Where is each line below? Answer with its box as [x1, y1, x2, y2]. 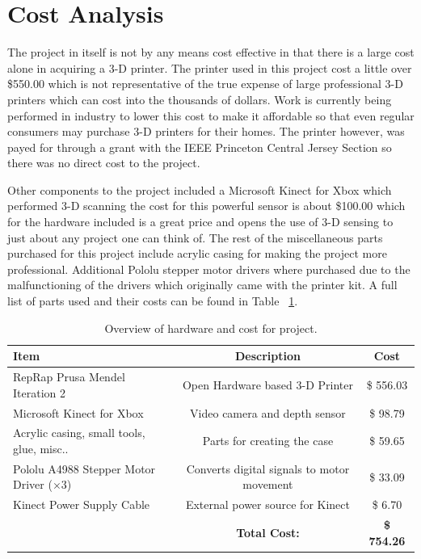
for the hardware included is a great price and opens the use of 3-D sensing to [7, 213, 394, 230]
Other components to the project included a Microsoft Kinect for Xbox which [7, 181, 392, 198]
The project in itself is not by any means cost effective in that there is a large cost [7, 44, 415, 61]
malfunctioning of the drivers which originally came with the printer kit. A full [7, 276, 398, 293]
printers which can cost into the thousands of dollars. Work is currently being [7, 90, 392, 107]
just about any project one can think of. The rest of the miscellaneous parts [7, 229, 383, 246]
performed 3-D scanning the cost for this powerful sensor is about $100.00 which [7, 197, 406, 214]
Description [234, 347, 301, 364]
